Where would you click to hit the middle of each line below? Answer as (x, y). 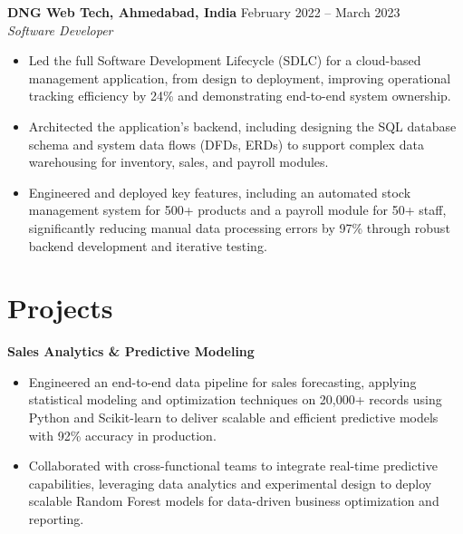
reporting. (56, 519)
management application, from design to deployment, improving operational (240, 78)
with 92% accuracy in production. (122, 435)
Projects (60, 308)
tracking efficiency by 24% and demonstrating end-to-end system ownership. (240, 96)
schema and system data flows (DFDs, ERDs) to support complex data (226, 144)
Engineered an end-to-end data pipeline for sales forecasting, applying (222, 381)
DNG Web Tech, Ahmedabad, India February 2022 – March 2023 (204, 12)
